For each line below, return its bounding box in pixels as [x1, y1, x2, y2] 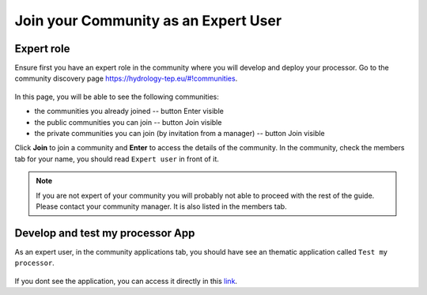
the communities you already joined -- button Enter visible [34, 107, 225, 116]
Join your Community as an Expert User [14, 12, 282, 29]
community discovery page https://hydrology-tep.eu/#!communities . [14, 74, 238, 83]
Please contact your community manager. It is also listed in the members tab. [36, 202, 288, 211]
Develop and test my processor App [14, 226, 195, 240]
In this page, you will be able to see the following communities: [14, 92, 219, 101]
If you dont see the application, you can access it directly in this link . [14, 276, 237, 286]
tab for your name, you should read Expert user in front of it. [14, 154, 219, 164]
